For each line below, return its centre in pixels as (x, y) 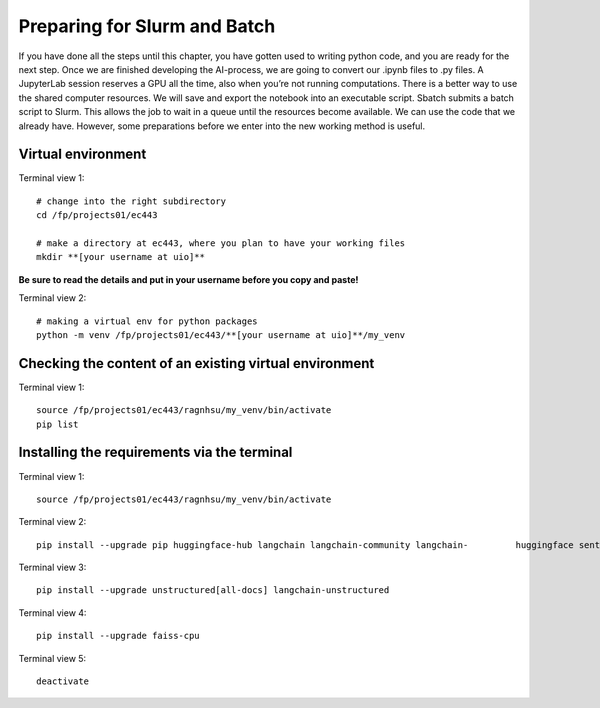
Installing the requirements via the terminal (155, 452)
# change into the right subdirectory (131, 201)
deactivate (63, 681)
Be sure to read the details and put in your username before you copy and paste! (188, 279)
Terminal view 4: (52, 612)
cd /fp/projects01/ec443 (97, 215)
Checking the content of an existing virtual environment (196, 363)
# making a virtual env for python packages (147, 321)
